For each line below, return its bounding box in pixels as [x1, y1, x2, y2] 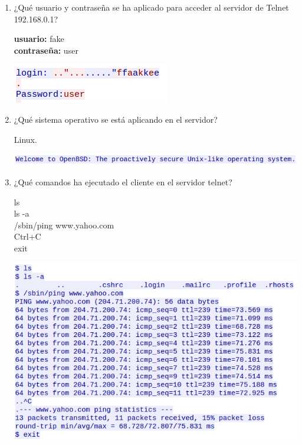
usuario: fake [14, 32, 64, 45]
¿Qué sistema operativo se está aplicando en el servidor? [14, 113, 218, 125]
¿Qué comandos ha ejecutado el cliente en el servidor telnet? [14, 176, 232, 188]
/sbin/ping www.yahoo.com [14, 218, 114, 231]
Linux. [14, 133, 37, 145]
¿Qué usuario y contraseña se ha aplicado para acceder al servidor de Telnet [14, 1, 289, 13]
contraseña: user [14, 44, 78, 56]
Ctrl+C [14, 230, 41, 243]
